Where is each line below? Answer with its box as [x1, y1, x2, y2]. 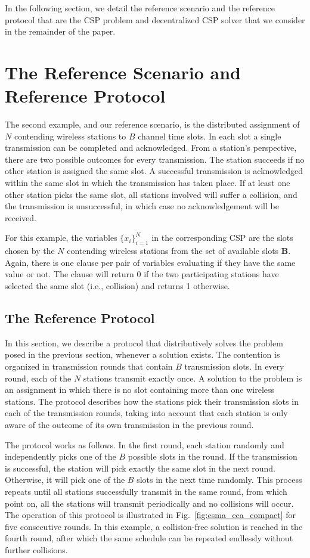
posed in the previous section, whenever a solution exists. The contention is [5, 348, 280, 361]
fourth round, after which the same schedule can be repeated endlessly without [5, 532, 293, 544]
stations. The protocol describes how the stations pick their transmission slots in [5, 395, 299, 407]
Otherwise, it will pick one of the [5, 473, 125, 486]
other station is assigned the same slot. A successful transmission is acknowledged [5, 165, 303, 177]
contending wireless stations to [14, 129, 126, 142]
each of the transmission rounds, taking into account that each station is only [5, 407, 288, 419]
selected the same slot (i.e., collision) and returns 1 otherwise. [5, 280, 230, 292]
